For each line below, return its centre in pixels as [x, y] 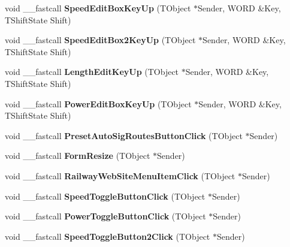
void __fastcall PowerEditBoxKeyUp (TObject [98, 103]
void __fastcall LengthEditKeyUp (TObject [92, 72]
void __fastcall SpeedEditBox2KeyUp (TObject [100, 40]
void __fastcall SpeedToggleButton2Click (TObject [108, 236]
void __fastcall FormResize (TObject [78, 156]
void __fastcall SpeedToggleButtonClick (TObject [105, 196]
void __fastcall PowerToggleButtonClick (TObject [105, 216]
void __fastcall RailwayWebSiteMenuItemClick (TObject [120, 175]
